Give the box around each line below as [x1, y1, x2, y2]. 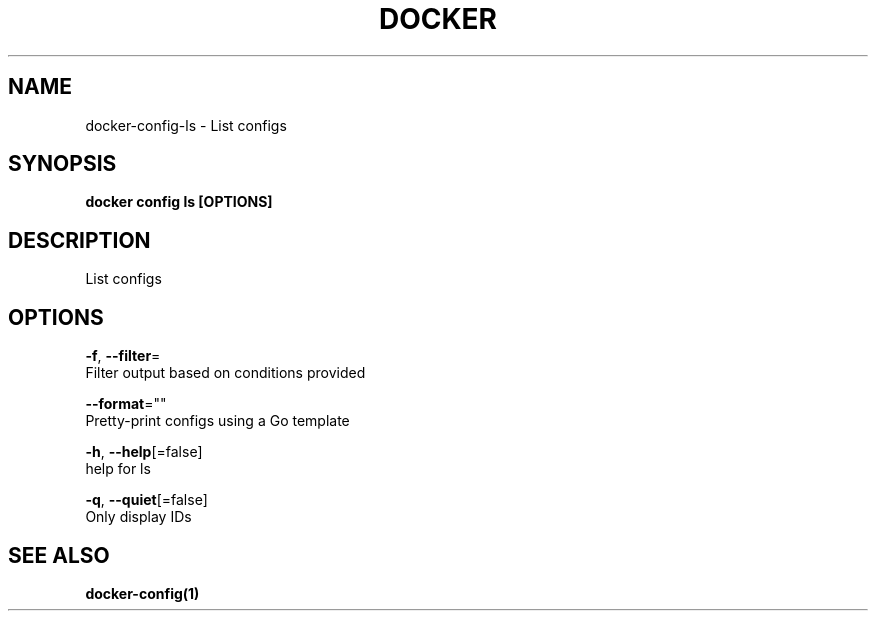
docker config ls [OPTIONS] [85, 193, 273, 211]
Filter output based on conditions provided [85, 364, 366, 382]
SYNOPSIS [8, 151, 117, 177]
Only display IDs [85, 508, 192, 526]
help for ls [85, 460, 151, 478]
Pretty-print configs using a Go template [85, 412, 350, 430]
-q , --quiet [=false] [85, 491, 208, 509]
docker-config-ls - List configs [85, 116, 287, 134]
